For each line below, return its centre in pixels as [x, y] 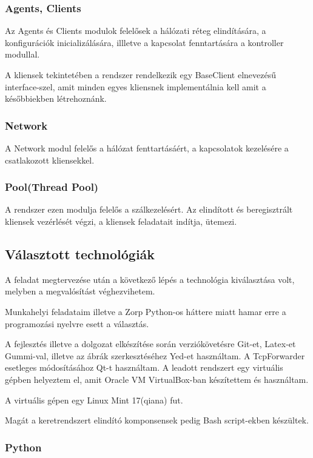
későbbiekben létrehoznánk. [56, 98]
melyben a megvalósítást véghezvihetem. [80, 291]
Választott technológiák [80, 254]
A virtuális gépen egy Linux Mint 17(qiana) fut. [94, 400]
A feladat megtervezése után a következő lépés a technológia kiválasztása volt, [150, 279]
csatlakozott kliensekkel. [50, 160]
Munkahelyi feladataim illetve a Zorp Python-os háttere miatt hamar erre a [146, 311]
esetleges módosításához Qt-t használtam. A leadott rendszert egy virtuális [144, 367]
